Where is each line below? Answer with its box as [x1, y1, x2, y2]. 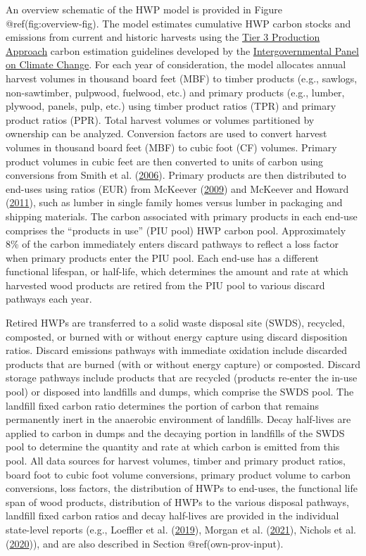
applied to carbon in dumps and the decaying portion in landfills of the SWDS [6, 425, 345, 440]
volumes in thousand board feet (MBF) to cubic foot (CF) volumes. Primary [6, 139, 337, 154]
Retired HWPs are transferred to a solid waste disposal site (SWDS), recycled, [6, 315, 346, 330]
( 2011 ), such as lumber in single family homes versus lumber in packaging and [6, 195, 343, 210]
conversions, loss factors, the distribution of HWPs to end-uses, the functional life [6, 481, 358, 495]
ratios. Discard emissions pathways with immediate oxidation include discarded [6, 343, 348, 358]
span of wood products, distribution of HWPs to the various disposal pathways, [6, 494, 349, 509]
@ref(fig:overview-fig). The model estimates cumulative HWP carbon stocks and [6, 15, 351, 30]
